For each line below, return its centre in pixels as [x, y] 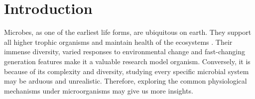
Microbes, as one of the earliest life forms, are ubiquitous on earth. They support [128, 32]
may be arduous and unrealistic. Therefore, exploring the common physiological [126, 81]
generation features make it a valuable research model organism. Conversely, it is [127, 61]
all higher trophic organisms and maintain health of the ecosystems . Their [118, 42]
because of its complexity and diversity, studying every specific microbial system [127, 71]
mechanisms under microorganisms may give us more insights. [99, 90]
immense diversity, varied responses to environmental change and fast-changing [125, 51]
